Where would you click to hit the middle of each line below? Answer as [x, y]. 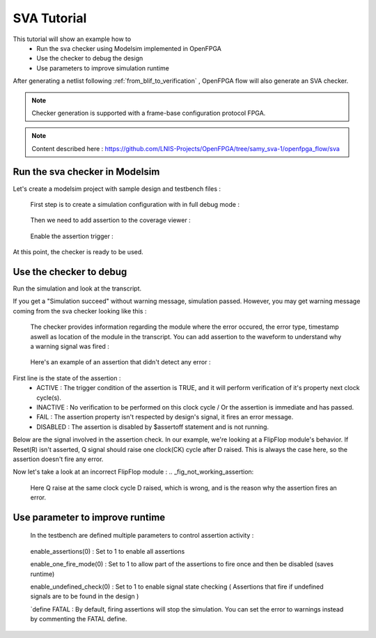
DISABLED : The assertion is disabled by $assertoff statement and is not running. [153, 427]
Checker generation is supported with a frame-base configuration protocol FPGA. [149, 113]
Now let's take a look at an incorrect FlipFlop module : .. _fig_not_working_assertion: [133, 472]
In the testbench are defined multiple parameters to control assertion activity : [142, 536]
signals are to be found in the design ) [85, 596]
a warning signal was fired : [70, 346]
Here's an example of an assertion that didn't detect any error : [120, 362]
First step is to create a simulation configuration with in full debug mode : [135, 204]
